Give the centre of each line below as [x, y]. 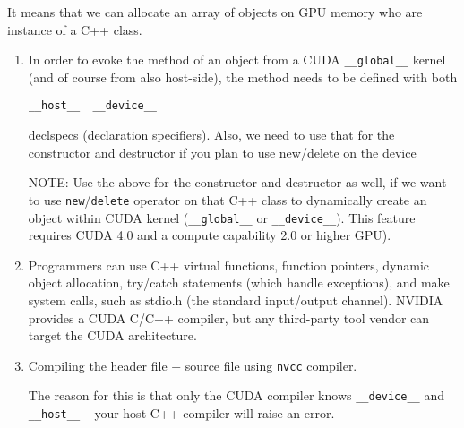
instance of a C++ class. [75, 29]
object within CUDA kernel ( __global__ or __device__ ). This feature [222, 217]
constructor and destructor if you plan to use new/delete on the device [222, 152]
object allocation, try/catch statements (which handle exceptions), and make [239, 282]
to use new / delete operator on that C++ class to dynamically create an [228, 199]
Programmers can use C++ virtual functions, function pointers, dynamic [228, 265]
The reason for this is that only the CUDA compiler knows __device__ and [236, 395]
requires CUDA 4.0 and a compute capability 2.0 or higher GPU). [210, 235]
